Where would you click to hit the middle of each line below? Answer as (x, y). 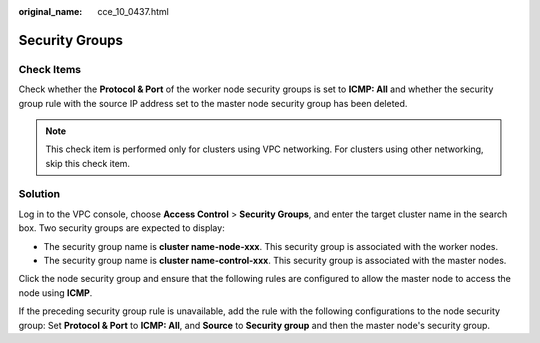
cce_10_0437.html (133, 11)
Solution (39, 194)
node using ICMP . (55, 292)
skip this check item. (87, 163)
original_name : (50, 11)
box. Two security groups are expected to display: (121, 228)
